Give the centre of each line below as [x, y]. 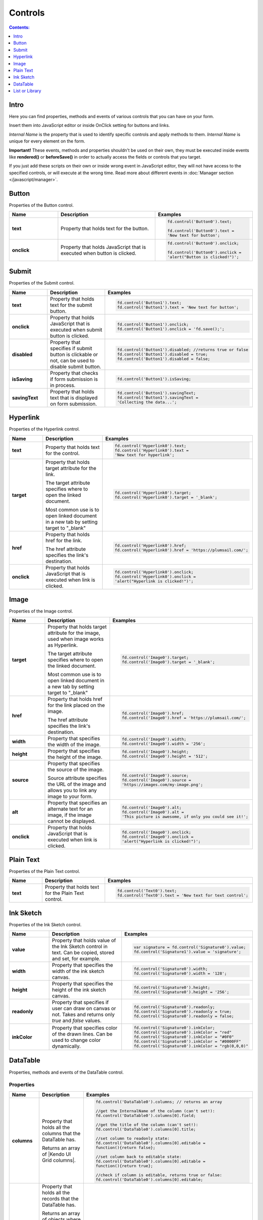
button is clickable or [74, 354]
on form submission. [74, 404]
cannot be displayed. [72, 821]
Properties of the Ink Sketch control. [45, 924]
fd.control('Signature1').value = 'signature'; [187, 952]
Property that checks [74, 373]
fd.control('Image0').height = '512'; [165, 756]
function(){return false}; [126, 1148]
